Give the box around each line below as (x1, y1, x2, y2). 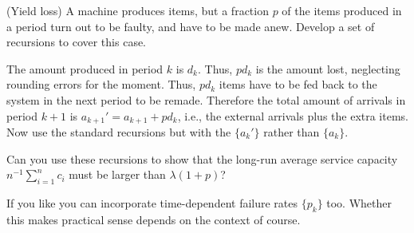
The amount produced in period (6, 60, 164, 77)
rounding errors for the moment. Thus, (6, 76, 196, 93)
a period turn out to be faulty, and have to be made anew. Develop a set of (6, 18, 375, 34)
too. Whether (326, 195, 392, 211)
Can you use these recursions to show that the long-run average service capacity (6, 150, 398, 167)
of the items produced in (282, 2, 402, 18)
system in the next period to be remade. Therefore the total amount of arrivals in (6, 91, 406, 108)
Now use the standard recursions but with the (6, 124, 231, 140)
